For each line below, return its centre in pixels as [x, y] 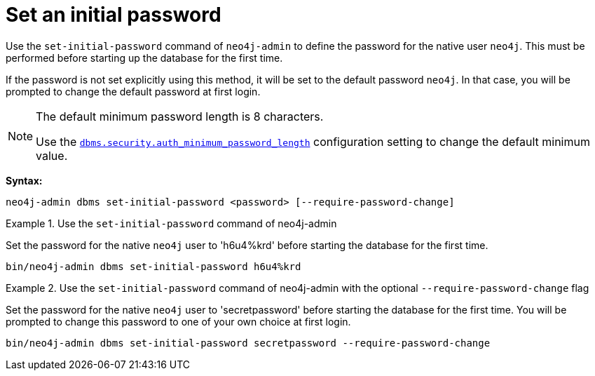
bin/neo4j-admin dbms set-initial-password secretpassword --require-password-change [248, 343]
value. [52, 155]
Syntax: [24, 180]
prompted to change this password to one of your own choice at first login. [178, 321]
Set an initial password [114, 15]
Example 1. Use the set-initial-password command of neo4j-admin [171, 223]
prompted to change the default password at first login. [133, 91]
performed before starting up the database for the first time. [144, 58]
